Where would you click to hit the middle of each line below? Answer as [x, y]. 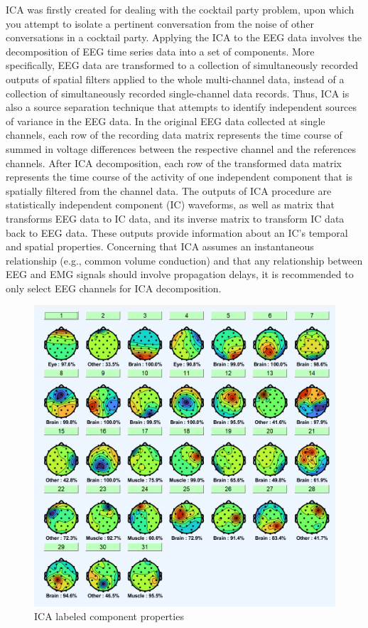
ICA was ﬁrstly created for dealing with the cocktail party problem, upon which [180, 9]
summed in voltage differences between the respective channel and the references [181, 148]
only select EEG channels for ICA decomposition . [114, 288]
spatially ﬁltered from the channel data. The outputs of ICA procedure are [169, 190]
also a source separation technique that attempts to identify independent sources [182, 107]
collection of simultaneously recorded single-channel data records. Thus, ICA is [178, 93]
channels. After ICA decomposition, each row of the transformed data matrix [174, 163]
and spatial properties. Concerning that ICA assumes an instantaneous [160, 246]
